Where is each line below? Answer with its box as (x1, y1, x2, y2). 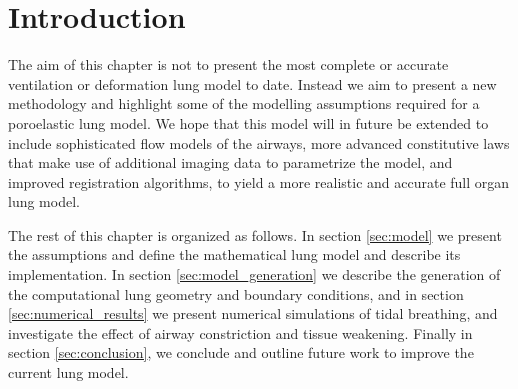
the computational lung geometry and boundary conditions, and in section (8, 283, 464, 304)
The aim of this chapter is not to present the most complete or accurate (8, 54, 449, 75)
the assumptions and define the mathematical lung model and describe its (8, 244, 461, 265)
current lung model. (8, 362, 129, 383)
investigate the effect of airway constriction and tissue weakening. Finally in (8, 322, 473, 343)
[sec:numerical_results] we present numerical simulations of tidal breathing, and (8, 303, 498, 324)
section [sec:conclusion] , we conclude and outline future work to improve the (8, 342, 474, 363)
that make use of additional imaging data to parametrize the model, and (8, 152, 453, 173)
